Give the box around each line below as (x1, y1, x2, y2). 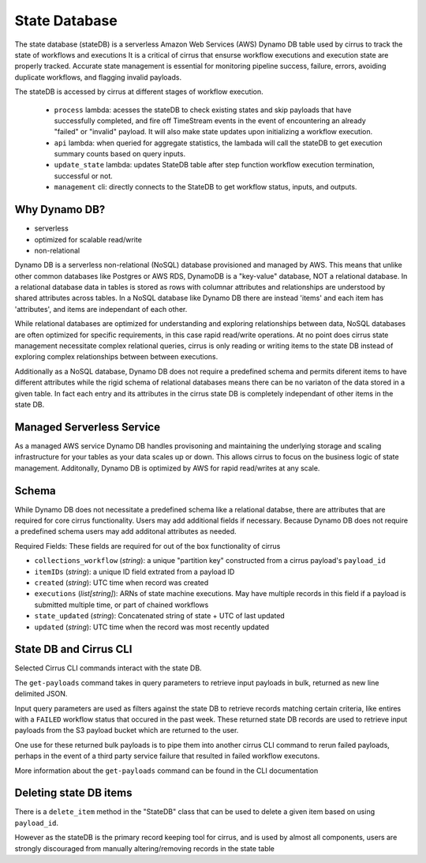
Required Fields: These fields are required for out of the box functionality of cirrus (14, 541, 281, 550)
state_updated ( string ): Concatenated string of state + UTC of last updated (34, 611, 286, 621)
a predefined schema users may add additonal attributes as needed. (14, 527, 237, 536)
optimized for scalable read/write (34, 235, 142, 244)
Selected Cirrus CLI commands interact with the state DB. (14, 663, 202, 673)
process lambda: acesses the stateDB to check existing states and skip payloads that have (54, 105, 352, 114)
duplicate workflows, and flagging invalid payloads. (14, 72, 181, 82)
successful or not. (54, 171, 114, 181)
